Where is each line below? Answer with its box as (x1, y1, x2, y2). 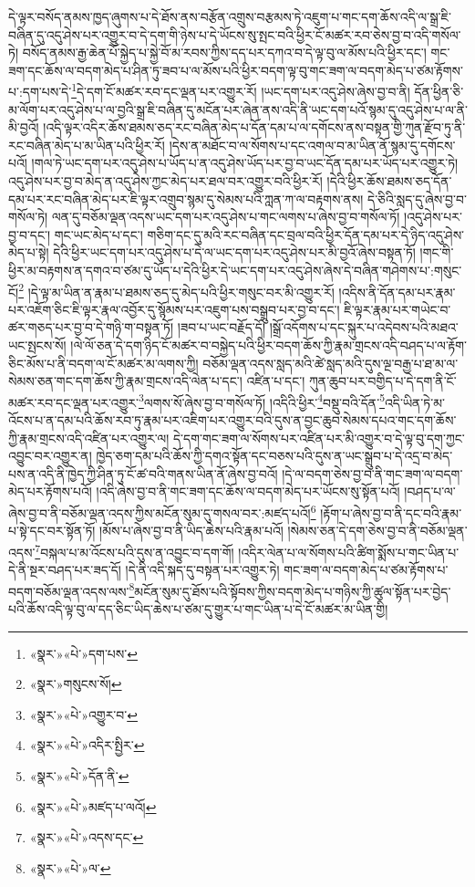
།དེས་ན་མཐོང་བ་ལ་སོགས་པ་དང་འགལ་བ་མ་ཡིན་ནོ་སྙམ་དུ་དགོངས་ (169, 135, 456, 154)
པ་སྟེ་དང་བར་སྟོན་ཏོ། (8, 521, 96, 540)
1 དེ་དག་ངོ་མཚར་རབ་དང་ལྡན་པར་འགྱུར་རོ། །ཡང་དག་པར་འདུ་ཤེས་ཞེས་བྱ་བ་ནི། (71, 79, 410, 101)
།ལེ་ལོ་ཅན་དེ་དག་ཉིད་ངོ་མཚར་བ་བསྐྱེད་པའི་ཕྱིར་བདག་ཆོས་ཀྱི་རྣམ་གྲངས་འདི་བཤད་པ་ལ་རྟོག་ (70, 336, 467, 354)
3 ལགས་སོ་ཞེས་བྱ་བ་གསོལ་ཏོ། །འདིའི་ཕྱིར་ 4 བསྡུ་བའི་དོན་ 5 (138, 390, 385, 412)
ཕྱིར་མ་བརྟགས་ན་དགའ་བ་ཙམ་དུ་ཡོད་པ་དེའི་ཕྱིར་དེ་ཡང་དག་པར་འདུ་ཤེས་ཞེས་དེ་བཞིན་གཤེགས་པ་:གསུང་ (8, 260, 462, 279)
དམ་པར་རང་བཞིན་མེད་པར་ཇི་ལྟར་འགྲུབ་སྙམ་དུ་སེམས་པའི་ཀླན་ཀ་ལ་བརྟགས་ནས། (8, 189, 364, 208)
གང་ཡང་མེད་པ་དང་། (54, 224, 143, 244)
